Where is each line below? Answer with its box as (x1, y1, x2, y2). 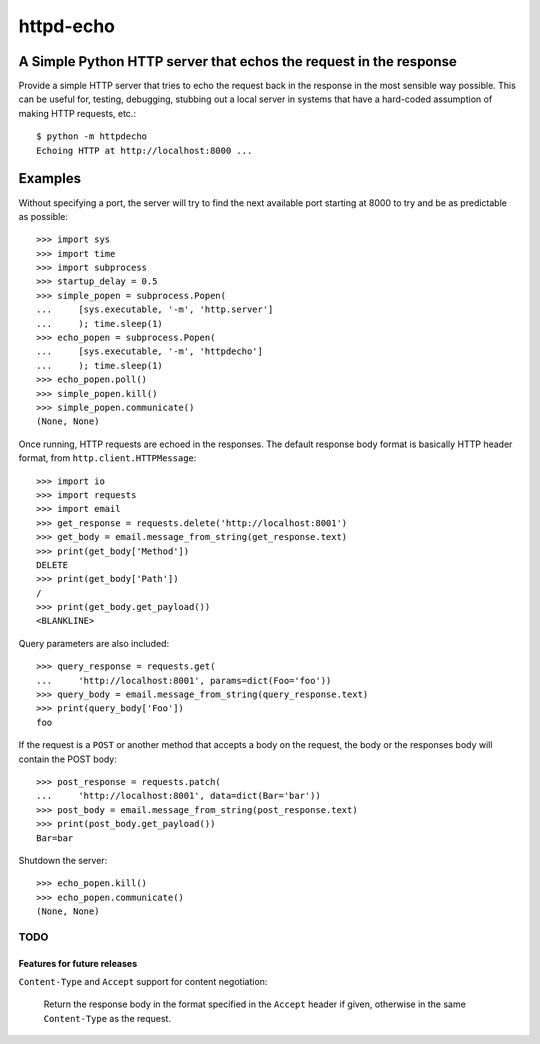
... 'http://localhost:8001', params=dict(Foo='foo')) (36, 675, 332, 686)
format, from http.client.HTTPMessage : (18, 452, 197, 464)
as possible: (18, 210, 69, 222)
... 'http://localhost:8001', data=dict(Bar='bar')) (36, 790, 322, 802)
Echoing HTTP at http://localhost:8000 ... (36, 145, 253, 156)
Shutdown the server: (18, 854, 108, 866)
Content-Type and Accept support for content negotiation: (18, 976, 268, 988)
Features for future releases (18, 957, 138, 969)
